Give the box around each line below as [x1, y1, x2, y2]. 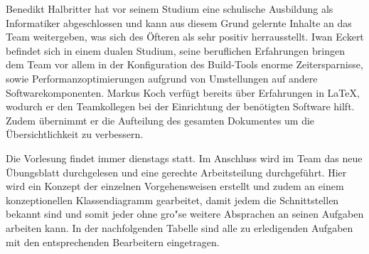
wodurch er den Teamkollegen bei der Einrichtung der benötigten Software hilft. [6, 99, 355, 114]
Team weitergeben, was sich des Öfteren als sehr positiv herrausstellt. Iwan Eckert [6, 29, 364, 44]
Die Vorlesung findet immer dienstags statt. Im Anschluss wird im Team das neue [6, 150, 363, 165]
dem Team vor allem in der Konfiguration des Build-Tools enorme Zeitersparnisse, [6, 57, 363, 72]
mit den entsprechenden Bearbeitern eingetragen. [6, 234, 220, 249]
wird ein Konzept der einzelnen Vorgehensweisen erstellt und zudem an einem [6, 179, 344, 194]
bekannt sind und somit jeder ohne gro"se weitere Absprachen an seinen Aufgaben [6, 206, 364, 221]
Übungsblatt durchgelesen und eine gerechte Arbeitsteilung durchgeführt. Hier [6, 164, 347, 179]
